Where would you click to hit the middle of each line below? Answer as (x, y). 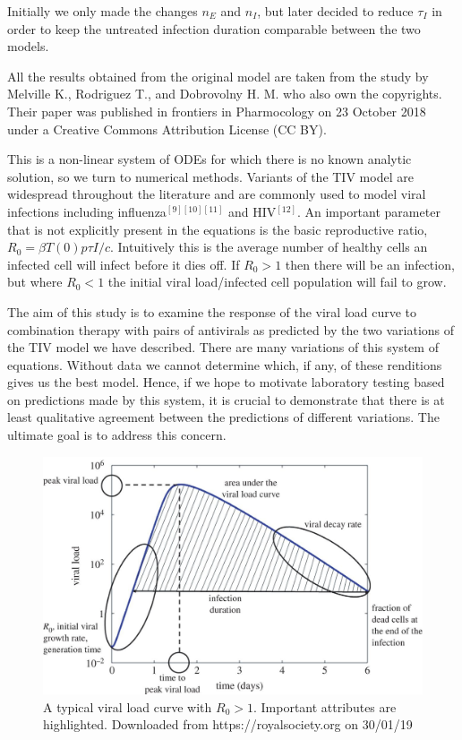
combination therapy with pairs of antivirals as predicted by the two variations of (231, 329)
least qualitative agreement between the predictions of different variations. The (223, 417)
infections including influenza (87, 211)
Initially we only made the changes (103, 11)
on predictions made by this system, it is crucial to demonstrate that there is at (226, 399)
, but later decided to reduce (335, 11)
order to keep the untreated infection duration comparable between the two (214, 28)
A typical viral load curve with (128, 706)
